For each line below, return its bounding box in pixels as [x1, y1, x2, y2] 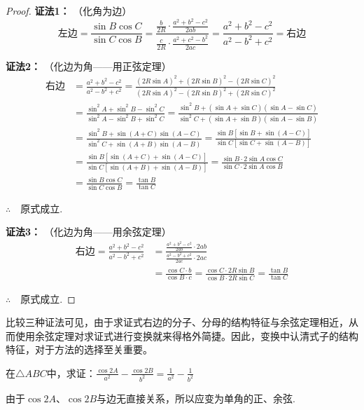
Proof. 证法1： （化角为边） [6, 4, 132, 18]
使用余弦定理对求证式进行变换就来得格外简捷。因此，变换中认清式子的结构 [15, 328, 358, 343]
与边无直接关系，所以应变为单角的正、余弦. [97, 390, 296, 405]
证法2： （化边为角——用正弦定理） [6, 58, 171, 73]
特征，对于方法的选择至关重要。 [6, 342, 153, 357]
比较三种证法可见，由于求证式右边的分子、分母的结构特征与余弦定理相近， [6, 315, 349, 329]
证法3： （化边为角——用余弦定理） [6, 224, 171, 239]
